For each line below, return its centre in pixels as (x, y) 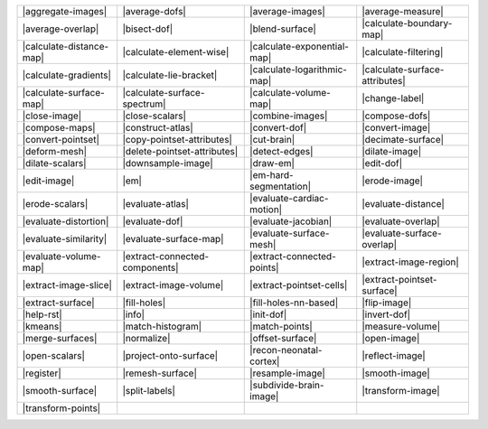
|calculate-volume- (291, 93)
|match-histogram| (162, 326)
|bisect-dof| (148, 29)
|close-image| (52, 116)
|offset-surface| (283, 338)
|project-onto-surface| (170, 355)
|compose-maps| (59, 128)
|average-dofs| (155, 11)
